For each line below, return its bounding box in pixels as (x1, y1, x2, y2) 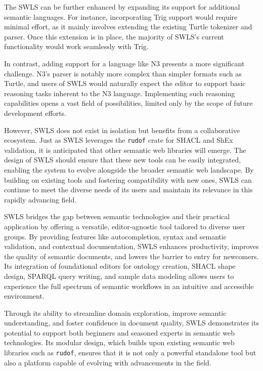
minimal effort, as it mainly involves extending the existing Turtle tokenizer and (4, 21, 252, 32)
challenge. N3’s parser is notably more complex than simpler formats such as (4, 68, 242, 78)
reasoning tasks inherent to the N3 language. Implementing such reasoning (4, 88, 235, 98)
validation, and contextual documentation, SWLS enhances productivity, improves (4, 241, 259, 252)
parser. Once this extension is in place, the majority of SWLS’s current (4, 31, 224, 42)
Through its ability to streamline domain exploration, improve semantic (4, 307, 227, 318)
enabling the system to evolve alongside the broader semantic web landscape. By (4, 164, 254, 175)
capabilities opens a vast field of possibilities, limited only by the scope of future (4, 98, 253, 108)
